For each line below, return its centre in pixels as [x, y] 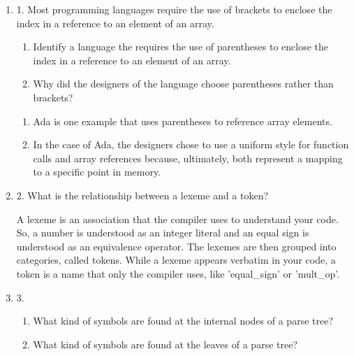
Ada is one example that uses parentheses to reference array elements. [183, 121]
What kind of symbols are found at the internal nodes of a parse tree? [183, 321]
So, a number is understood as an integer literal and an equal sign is [163, 233]
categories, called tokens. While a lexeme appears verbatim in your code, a [176, 260]
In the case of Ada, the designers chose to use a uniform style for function [191, 144]
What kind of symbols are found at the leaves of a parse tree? [165, 344]
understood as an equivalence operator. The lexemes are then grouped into [176, 246]
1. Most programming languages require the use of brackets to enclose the [174, 9]
